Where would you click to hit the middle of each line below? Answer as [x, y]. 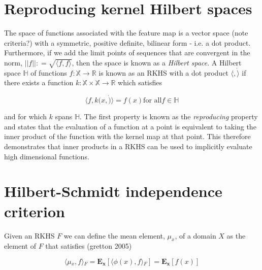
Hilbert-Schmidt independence [113, 191]
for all [153, 101]
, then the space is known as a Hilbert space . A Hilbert [157, 62]
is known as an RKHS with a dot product [163, 72]
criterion [35, 211]
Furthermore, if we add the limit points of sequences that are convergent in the [127, 53]
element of [20, 246]
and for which [26, 116]
